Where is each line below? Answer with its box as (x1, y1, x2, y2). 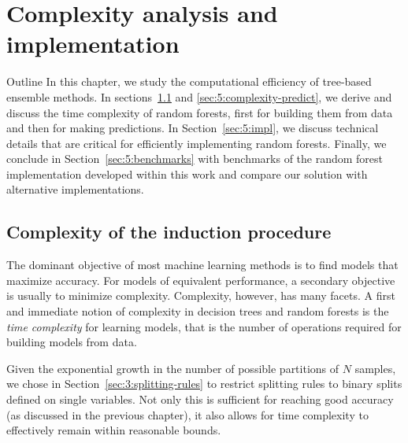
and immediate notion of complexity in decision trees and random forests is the (6, 303, 389, 319)
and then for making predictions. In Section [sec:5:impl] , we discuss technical (6, 120, 379, 136)
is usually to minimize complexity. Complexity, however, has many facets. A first (6, 287, 395, 304)
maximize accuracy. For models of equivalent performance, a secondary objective (6, 271, 395, 288)
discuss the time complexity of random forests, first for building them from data (6, 104, 393, 120)
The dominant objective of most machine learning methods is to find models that (6, 257, 399, 273)
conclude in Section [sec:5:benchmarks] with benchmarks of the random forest (6, 150, 384, 167)
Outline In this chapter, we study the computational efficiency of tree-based (6, 73, 372, 90)
